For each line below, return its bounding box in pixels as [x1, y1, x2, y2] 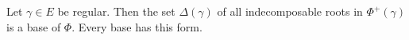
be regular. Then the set [57, 3, 176, 19]
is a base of [6, 18, 61, 35]
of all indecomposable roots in [217, 3, 363, 19]
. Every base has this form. [71, 18, 203, 35]
